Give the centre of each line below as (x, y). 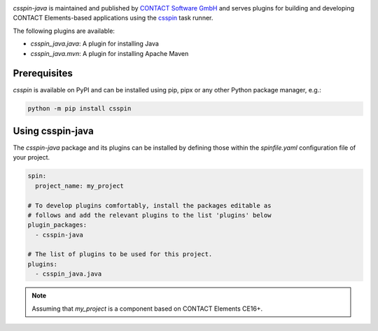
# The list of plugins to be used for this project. (120, 254)
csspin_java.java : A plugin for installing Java (94, 44)
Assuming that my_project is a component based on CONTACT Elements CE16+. (147, 309)
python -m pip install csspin (79, 109)
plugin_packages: (57, 225)
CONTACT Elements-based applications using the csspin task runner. (113, 18)
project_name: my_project (79, 186)
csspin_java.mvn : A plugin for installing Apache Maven (110, 53)
